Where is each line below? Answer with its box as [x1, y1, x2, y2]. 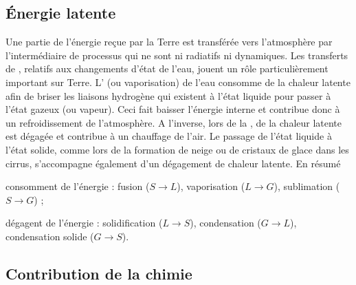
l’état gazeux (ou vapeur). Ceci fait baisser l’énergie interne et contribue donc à [5, 102, 340, 116]
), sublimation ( [274, 179, 340, 193]
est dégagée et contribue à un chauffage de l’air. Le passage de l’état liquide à [5, 129, 332, 143]
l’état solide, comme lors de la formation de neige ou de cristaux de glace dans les [5, 142, 349, 156]
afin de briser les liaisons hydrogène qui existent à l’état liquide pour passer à [5, 88, 331, 103]
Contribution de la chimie [5, 262, 192, 284]
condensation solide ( [5, 229, 94, 243]
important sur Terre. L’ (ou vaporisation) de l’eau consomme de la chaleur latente [5, 74, 351, 89]
